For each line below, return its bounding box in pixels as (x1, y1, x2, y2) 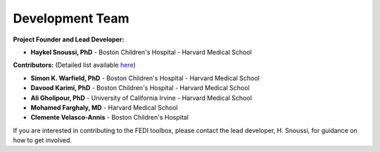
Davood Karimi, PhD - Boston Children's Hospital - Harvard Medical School (30, 84, 250, 92)
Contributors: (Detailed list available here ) (13, 61, 137, 70)
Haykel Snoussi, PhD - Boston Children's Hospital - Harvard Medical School (30, 48, 253, 56)
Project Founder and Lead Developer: (13, 35, 125, 44)
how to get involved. (13, 136, 72, 144)
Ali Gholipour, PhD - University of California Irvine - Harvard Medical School (30, 94, 253, 102)
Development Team (13, 11, 129, 26)
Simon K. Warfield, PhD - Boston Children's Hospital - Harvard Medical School (30, 74, 260, 82)
